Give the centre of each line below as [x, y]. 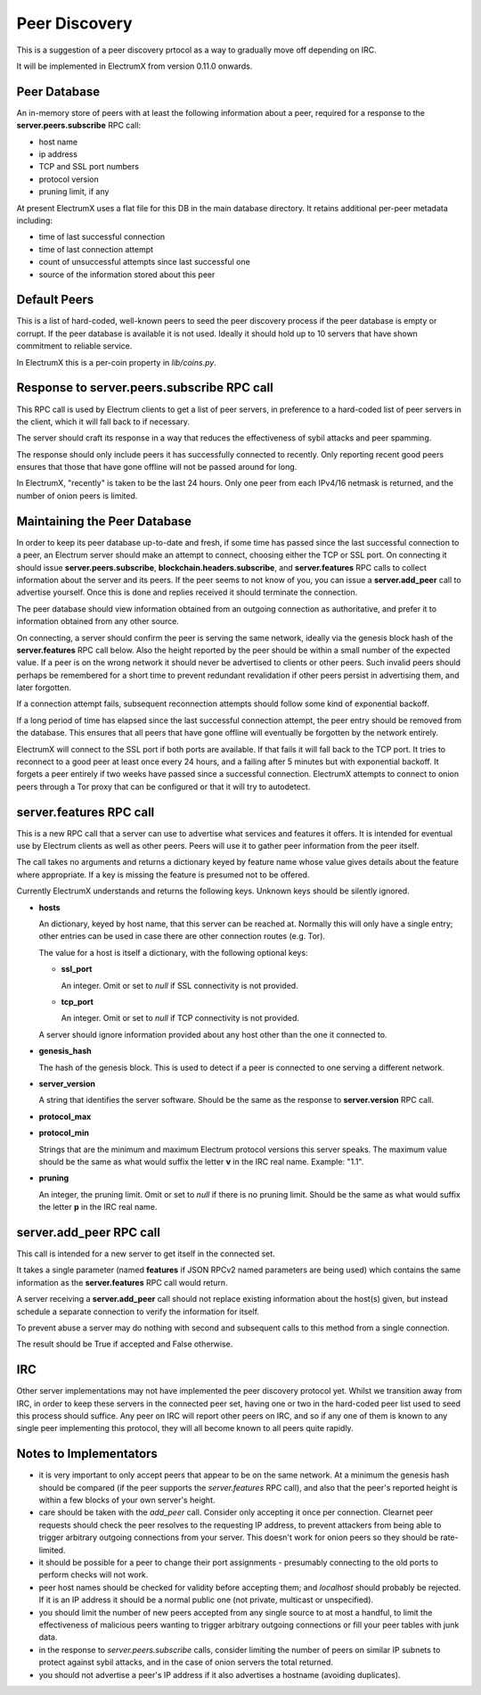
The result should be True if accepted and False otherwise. [125, 1344]
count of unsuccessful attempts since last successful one [145, 262]
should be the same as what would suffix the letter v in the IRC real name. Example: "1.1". [201, 1161]
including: [35, 220]
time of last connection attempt [96, 249]
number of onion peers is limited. [77, 496]
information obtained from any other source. [98, 621]
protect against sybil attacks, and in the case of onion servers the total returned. [186, 1662]
